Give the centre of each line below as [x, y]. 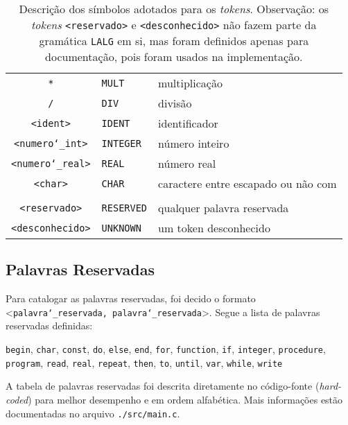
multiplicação [190, 83]
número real [187, 163]
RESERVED [124, 208]
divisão [175, 103]
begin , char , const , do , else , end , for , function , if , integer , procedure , [166, 349]
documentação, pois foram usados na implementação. [174, 57]
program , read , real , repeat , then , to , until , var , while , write [144, 362]
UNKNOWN [121, 228]
